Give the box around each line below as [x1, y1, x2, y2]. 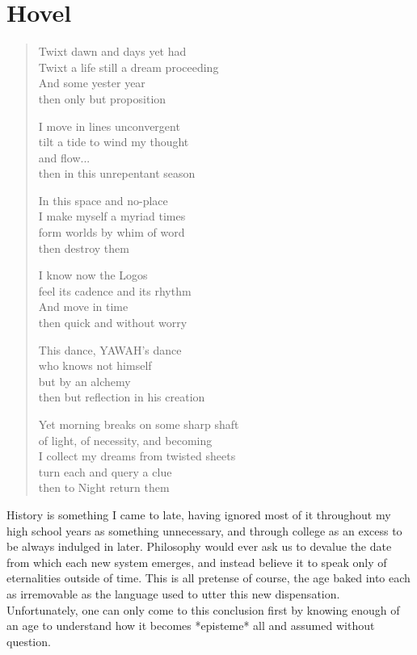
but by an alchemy [38, 372, 131, 389]
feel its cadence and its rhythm [38, 282, 192, 299]
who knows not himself [38, 357, 152, 374]
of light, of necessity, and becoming [38, 431, 213, 448]
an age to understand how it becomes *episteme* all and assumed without [6, 617, 375, 634]
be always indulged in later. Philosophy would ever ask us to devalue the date [6, 538, 392, 555]
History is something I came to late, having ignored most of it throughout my [6, 506, 391, 523]
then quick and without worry [38, 314, 187, 331]
